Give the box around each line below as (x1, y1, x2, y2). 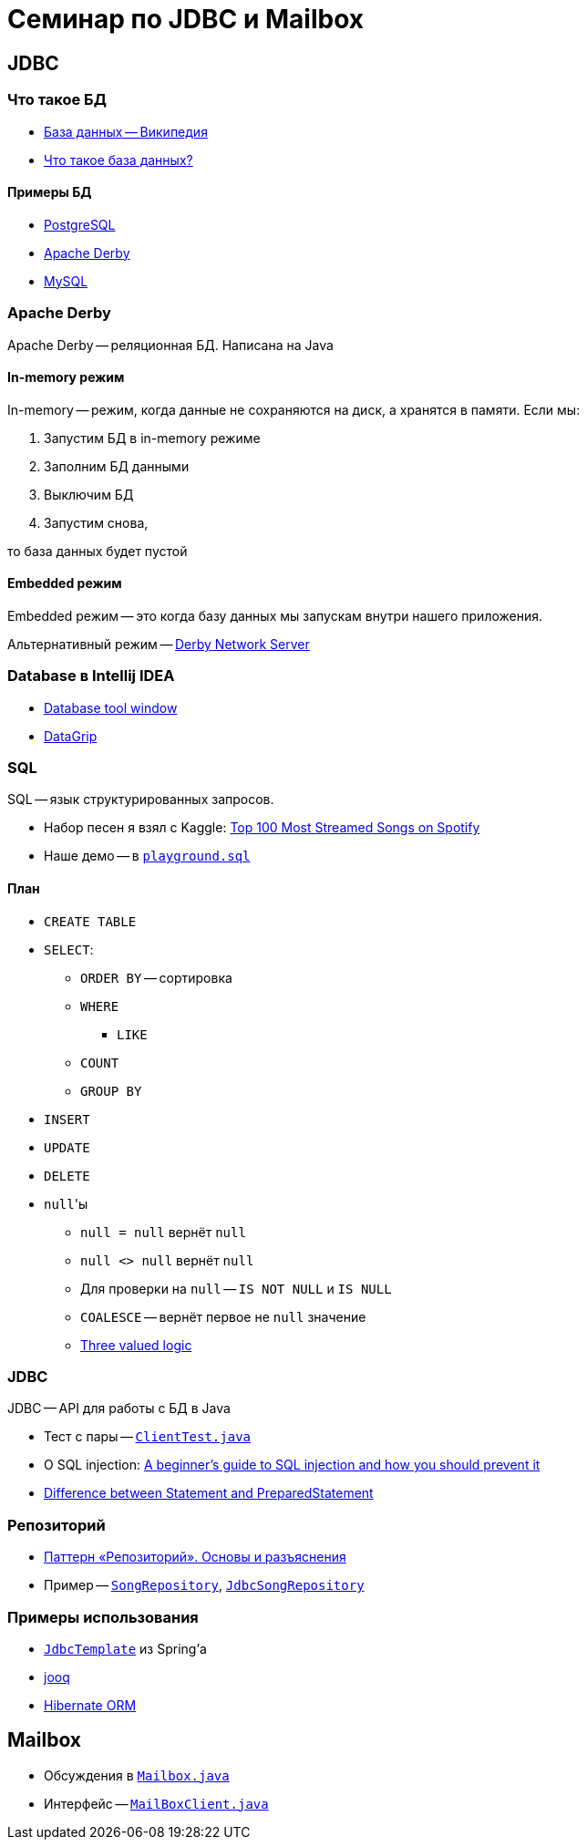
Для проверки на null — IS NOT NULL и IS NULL (80, 1280, 392, 1296)
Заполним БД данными (44, 458, 190, 474)
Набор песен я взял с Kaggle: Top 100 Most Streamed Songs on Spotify (44, 820, 480, 836)
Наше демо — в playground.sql (44, 848, 251, 864)
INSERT (44, 1111, 90, 1127)
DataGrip (44, 727, 98, 744)
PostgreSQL (44, 216, 116, 232)
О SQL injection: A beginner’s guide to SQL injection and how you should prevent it (44, 1457, 541, 1473)
